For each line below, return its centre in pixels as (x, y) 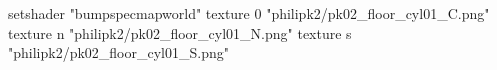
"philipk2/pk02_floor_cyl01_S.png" (118, 52)
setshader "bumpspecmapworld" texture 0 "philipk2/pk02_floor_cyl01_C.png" (249, 13)
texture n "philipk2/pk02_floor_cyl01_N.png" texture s (180, 32)
